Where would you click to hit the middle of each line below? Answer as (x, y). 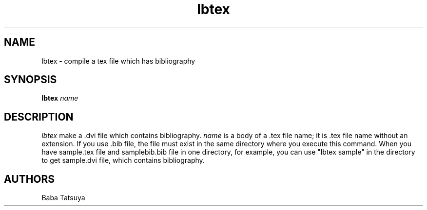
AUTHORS (29, 179)
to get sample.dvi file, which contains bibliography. (123, 160)
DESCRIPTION (39, 117)
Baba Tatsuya (63, 198)
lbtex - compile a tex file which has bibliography (118, 61)
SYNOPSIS (30, 80)
